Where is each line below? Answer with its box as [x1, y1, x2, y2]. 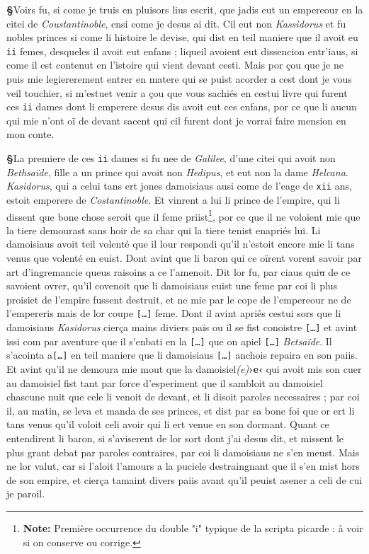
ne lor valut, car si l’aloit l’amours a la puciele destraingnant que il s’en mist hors [6, 458, 360, 473]
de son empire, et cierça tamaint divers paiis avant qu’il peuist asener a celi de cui [6, 472, 363, 487]
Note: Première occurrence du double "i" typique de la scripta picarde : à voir [23, 520, 363, 535]
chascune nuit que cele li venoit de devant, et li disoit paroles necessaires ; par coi [6, 389, 360, 404]
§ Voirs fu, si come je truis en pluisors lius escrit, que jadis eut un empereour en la [6, 2, 363, 16]
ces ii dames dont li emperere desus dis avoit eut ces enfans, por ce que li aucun [6, 99, 357, 114]
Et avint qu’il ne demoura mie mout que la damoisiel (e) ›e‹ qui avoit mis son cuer [6, 362, 362, 376]
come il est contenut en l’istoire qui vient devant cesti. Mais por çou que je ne [6, 57, 344, 72]
